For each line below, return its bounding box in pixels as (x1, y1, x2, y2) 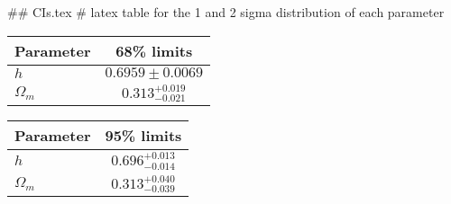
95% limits (105, 125, 182, 146)
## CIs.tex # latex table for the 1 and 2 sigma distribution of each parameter (7, 3, 445, 21)
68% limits (115, 40, 193, 61)
